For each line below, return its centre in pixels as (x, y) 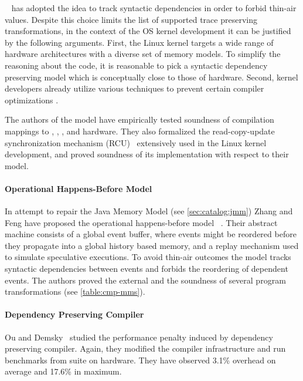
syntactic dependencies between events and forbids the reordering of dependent (147, 269)
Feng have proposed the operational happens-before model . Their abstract (141, 222)
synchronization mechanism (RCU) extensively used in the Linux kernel (136, 142)
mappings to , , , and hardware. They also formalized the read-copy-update (140, 131)
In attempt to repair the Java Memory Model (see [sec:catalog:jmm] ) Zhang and (149, 211)
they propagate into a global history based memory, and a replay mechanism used (152, 245)
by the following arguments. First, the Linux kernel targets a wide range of (139, 42)
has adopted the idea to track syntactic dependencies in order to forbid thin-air (154, 8)
